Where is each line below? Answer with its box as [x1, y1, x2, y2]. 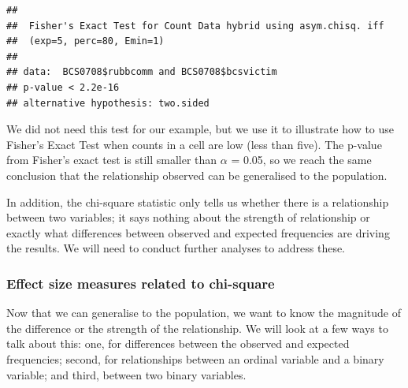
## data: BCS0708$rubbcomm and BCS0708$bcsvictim [6, 66, 277, 78]
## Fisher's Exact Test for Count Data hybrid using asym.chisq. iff [6, 20, 384, 32]
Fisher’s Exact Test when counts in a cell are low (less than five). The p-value [6, 136, 382, 152]
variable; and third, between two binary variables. [6, 366, 247, 382]
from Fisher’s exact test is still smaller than [6, 151, 217, 168]
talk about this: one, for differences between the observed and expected [6, 335, 350, 352]
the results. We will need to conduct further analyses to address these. [6, 240, 346, 256]
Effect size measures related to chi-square [6, 273, 275, 293]
